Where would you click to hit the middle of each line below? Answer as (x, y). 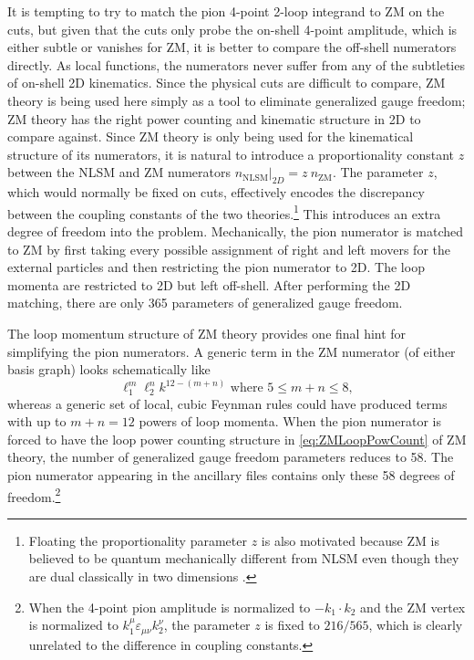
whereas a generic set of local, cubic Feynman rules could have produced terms (227, 403)
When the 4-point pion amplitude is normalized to (170, 607)
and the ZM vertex (413, 607)
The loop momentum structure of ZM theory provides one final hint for (207, 333)
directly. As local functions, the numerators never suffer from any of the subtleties (236, 64)
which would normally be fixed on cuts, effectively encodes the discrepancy (216, 192)
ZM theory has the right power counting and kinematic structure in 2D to (214, 118)
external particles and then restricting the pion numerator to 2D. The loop (216, 267)
